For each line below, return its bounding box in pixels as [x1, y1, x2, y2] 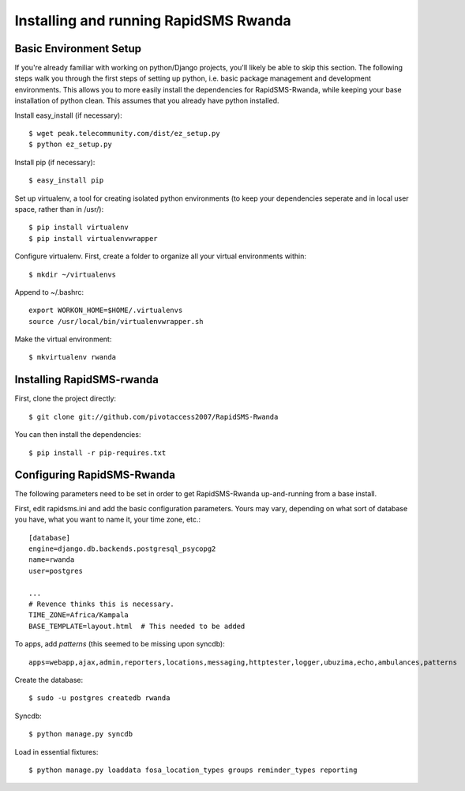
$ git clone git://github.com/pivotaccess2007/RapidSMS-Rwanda [28, 412, 279, 421]
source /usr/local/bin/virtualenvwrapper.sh [28, 317, 204, 326]
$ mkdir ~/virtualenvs [28, 269, 117, 279]
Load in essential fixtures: [14, 747, 99, 756]
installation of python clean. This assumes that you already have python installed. [14, 96, 279, 106]
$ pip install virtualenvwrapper [28, 234, 158, 243]
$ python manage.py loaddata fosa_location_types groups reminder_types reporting [28, 765, 358, 774]
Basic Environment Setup [14, 42, 142, 55]
